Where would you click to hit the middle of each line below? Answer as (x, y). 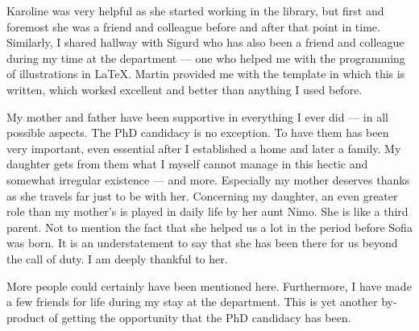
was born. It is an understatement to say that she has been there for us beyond (202, 243)
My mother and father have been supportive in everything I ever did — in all (197, 116)
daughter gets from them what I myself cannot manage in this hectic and (187, 164)
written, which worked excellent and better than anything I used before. (185, 89)
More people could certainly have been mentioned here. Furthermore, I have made (209, 285)
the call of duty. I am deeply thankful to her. (117, 258)
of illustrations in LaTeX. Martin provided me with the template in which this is (206, 74)
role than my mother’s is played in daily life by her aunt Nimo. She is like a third (207, 211)
